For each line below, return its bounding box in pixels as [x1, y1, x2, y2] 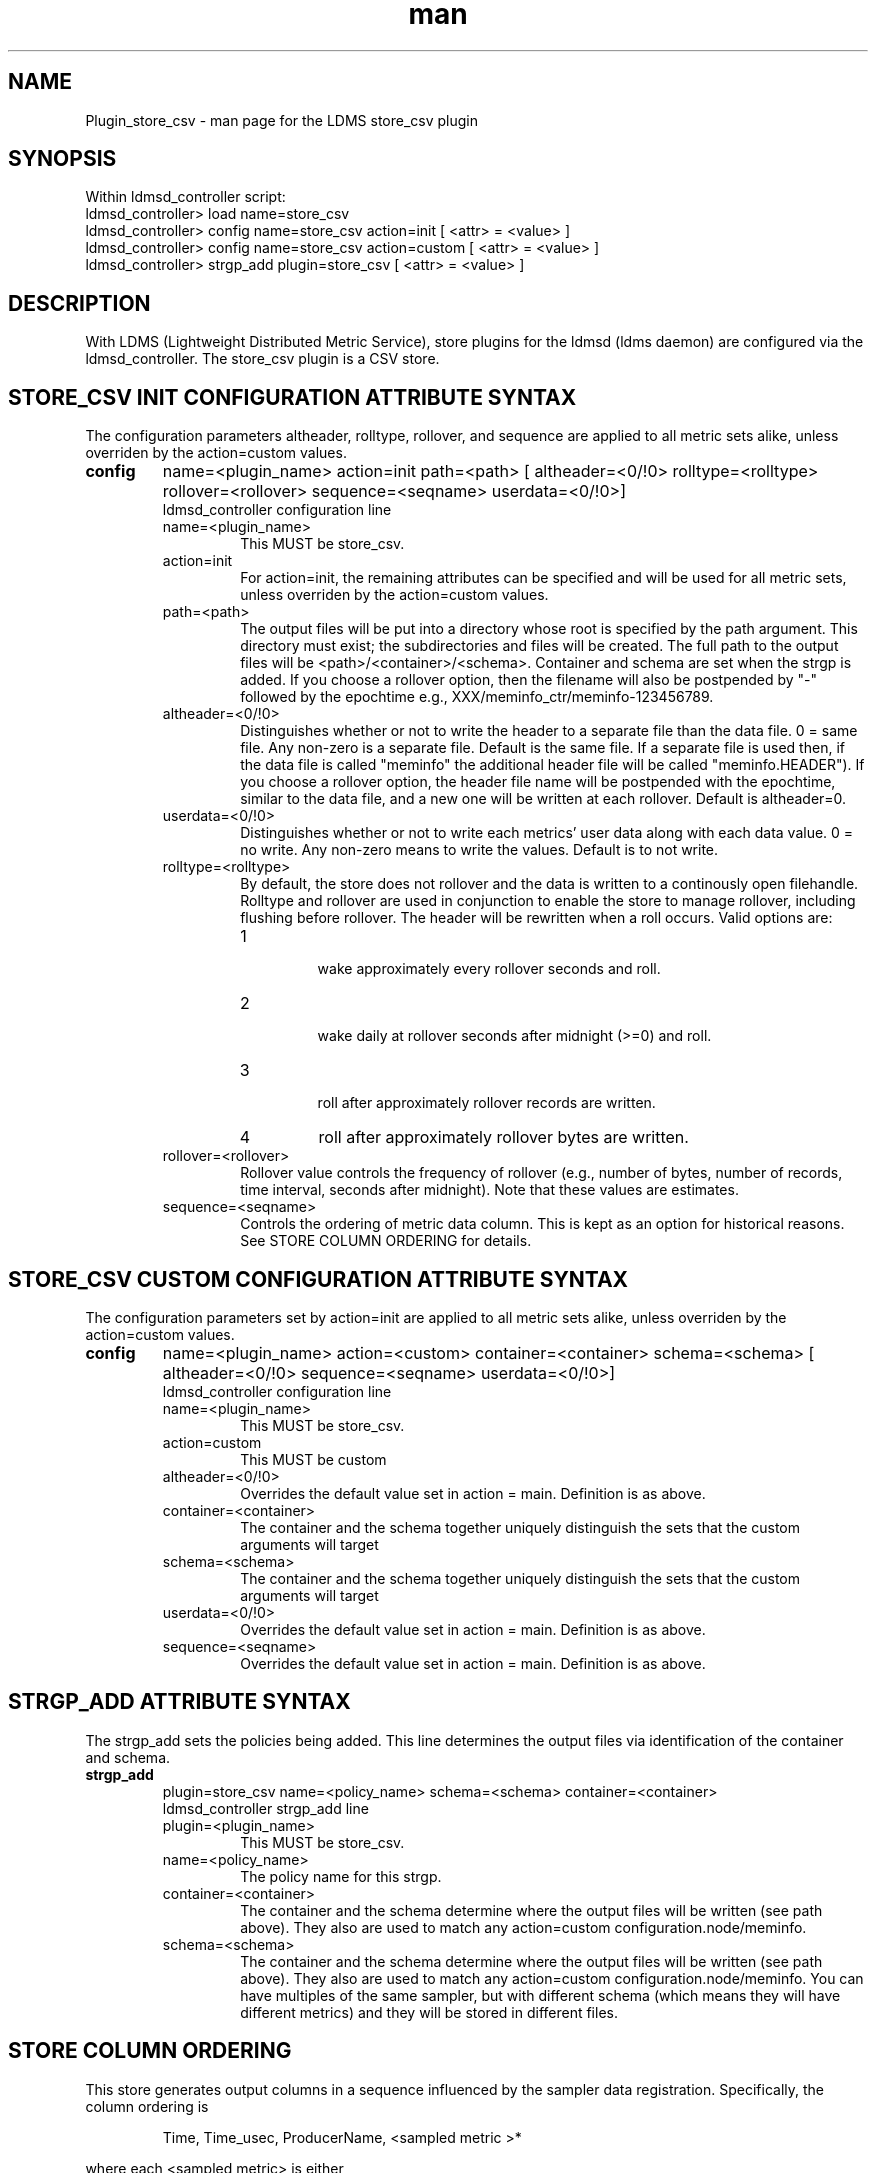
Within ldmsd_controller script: [85, 188, 286, 206]
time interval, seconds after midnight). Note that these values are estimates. [240, 1181, 739, 1199]
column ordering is [85, 2097, 209, 2115]
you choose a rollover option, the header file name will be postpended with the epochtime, [240, 773, 836, 791]
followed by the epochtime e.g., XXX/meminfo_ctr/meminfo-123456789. [240, 688, 714, 706]
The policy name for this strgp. [240, 1867, 442, 1885]
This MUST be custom [240, 1450, 387, 1468]
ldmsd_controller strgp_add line [162, 1799, 369, 1817]
